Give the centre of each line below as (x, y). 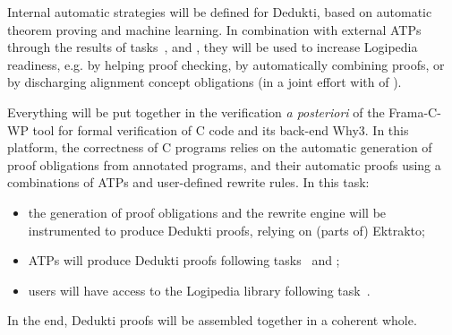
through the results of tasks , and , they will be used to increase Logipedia (213, 47)
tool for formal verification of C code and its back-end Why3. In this (221, 129)
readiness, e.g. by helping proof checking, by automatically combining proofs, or (226, 64)
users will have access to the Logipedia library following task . (199, 290)
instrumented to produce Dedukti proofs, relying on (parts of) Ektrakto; (226, 230)
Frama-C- (415, 112)
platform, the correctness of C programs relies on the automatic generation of (220, 147)
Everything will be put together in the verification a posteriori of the (196, 112)
